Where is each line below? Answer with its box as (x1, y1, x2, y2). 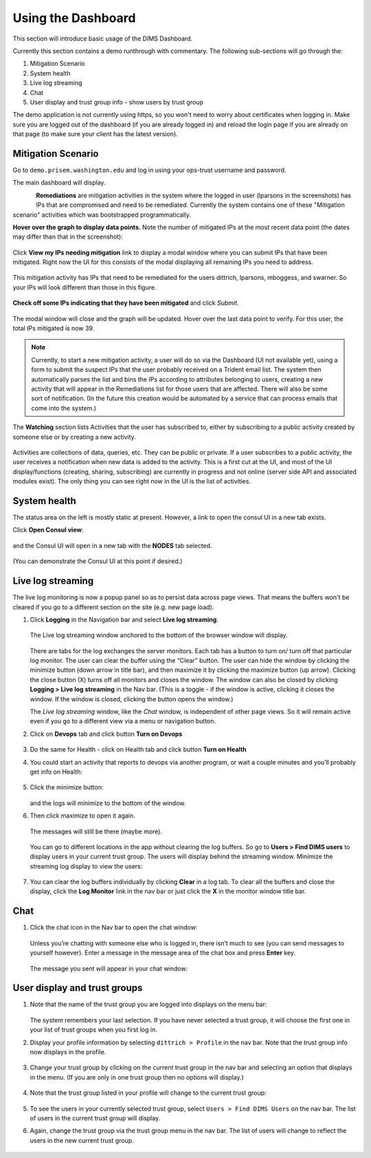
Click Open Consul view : (12, 526, 84, 534)
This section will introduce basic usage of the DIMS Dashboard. (12, 34, 192, 43)
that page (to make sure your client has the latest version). (12, 130, 178, 138)
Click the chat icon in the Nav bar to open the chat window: (30, 924, 198, 932)
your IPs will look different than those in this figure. (12, 283, 157, 292)
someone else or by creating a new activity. (12, 433, 137, 441)
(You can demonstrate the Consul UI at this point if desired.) (12, 557, 183, 565)
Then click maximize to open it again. (30, 811, 135, 820)
